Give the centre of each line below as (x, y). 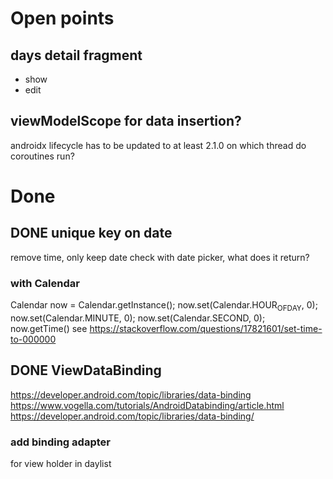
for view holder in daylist (61, 464)
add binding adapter (60, 442)
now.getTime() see (49, 328)
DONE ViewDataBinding (86, 370)
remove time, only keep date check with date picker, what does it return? (160, 257)
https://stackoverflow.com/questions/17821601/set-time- (206, 328)
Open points (62, 18)
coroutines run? (42, 156)
